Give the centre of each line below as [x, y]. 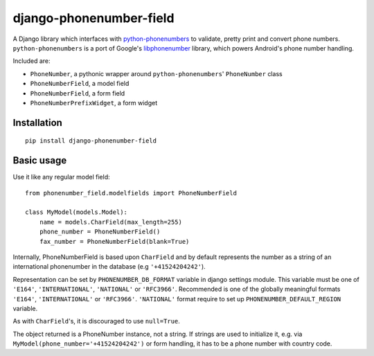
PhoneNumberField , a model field [80, 84]
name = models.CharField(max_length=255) [111, 222]
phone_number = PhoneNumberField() [100, 232]
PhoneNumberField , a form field [78, 93]
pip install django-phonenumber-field [91, 141]
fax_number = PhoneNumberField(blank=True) [114, 241]
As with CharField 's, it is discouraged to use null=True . [96, 321]
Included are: [32, 61]
